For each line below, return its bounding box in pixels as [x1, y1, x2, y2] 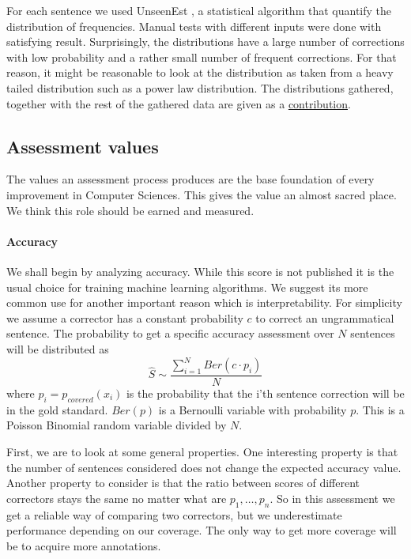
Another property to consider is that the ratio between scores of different [6, 474, 360, 491]
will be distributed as [6, 340, 109, 357]
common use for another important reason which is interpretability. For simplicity [6, 294, 402, 311]
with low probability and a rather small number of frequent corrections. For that [6, 48, 397, 65]
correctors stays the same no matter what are [6, 489, 227, 506]
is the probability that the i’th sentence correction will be [126, 385, 405, 402]
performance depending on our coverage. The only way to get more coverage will [6, 522, 397, 538]
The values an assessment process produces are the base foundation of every [6, 171, 375, 187]
